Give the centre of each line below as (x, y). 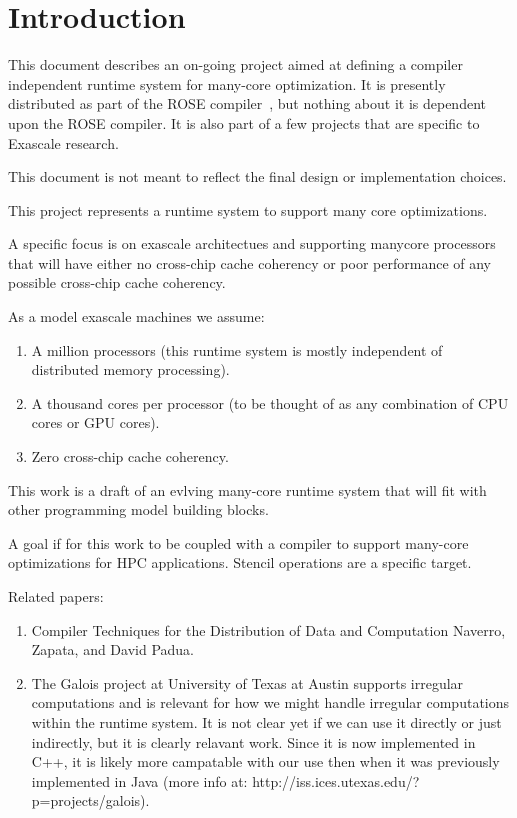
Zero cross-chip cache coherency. (130, 456)
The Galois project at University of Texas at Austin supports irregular (247, 682)
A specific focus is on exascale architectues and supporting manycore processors (252, 243)
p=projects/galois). (90, 800)
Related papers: (56, 596)
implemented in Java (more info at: (139, 780)
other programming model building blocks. (138, 509)
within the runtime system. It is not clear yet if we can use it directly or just (266, 721)
